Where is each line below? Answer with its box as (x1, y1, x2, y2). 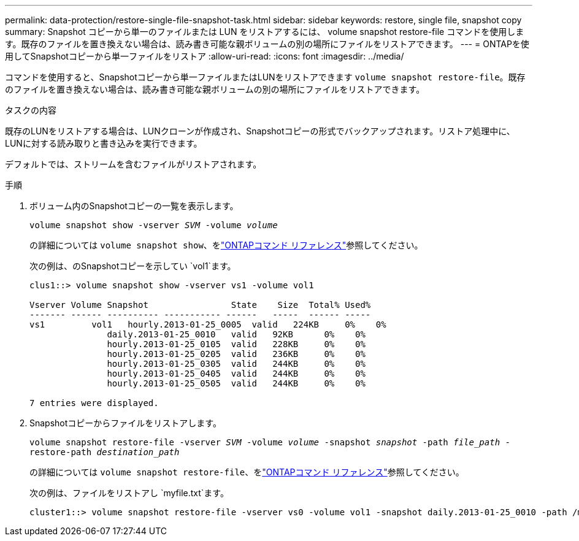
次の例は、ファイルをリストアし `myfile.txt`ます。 (29, 488, 229, 498)
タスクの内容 (5, 105, 56, 115)
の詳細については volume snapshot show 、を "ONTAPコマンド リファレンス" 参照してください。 (29, 240, 423, 250)
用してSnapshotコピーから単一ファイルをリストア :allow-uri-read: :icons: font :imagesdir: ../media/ (5, 51, 404, 61)
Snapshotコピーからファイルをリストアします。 (29, 418, 221, 428)
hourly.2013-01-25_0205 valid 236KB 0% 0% (107, 349, 366, 359)
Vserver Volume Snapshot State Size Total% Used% (29, 300, 371, 310)
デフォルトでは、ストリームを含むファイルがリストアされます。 (5, 159, 262, 169)
